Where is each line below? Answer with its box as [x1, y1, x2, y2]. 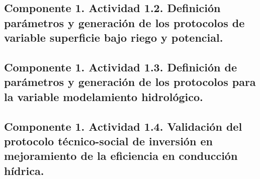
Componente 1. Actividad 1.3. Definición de [4, 59, 237, 74]
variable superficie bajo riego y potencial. [4, 30, 223, 45]
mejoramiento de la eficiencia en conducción [4, 148, 238, 163]
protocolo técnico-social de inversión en [4, 133, 213, 148]
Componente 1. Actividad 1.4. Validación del [4, 118, 242, 134]
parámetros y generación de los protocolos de [4, 15, 245, 30]
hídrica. [4, 162, 44, 178]
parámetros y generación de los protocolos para [4, 74, 256, 89]
